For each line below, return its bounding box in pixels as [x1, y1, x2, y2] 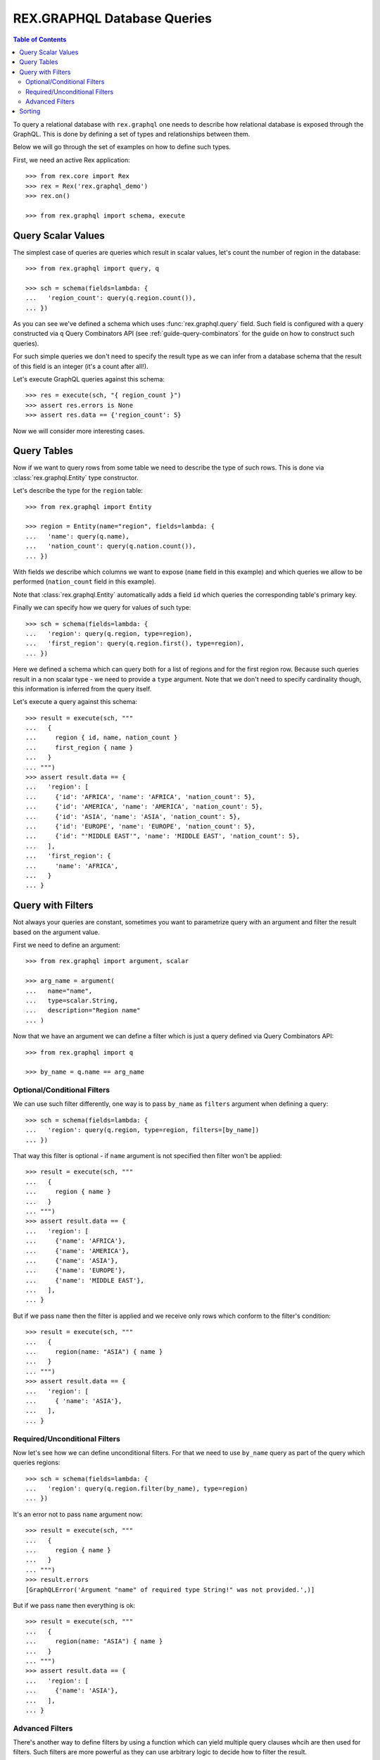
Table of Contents [13, 35, 67, 44]
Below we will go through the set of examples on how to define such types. [13, 143, 232, 151]
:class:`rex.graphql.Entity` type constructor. [13, 473, 139, 482]
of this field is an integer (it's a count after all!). [13, 362, 148, 370]
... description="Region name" [25, 1007, 141, 1014]
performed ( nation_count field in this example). [13, 577, 156, 586]
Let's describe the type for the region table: [13, 486, 144, 495]
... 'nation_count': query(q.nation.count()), [25, 542, 196, 551]
